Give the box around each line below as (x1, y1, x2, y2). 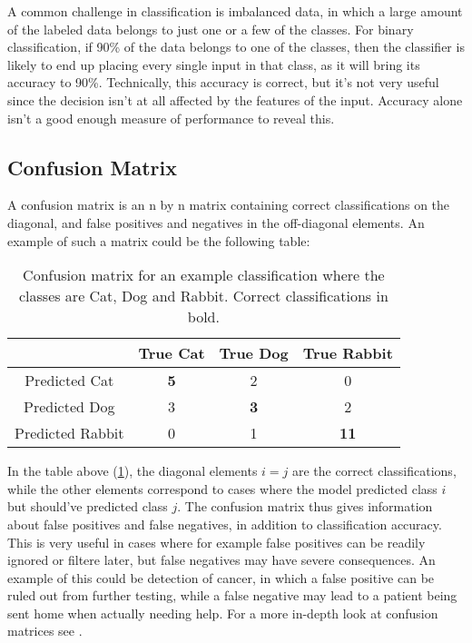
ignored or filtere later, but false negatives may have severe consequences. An (7, 550, 436, 569)
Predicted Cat (25, 370, 114, 391)
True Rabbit (302, 342, 393, 364)
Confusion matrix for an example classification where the (23, 264, 385, 286)
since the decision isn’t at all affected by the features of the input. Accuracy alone (7, 90, 463, 109)
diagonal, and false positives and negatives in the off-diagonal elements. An (7, 213, 425, 232)
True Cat (138, 342, 205, 364)
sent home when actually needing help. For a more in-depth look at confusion (7, 603, 438, 622)
